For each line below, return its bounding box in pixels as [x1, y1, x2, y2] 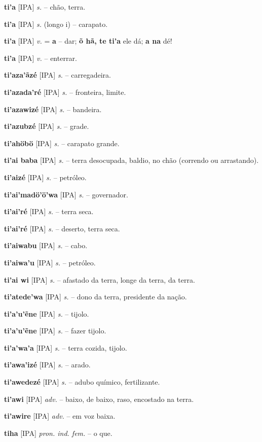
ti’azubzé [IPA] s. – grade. [4, 121, 89, 131]
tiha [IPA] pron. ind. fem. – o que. [4, 427, 113, 438]
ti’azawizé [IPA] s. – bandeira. [4, 104, 102, 114]
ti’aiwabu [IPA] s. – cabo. [4, 240, 88, 251]
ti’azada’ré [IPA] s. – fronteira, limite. [4, 86, 126, 97]
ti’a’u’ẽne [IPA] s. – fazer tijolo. [4, 325, 106, 336]
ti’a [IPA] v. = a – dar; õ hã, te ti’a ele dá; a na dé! [4, 36, 172, 46]
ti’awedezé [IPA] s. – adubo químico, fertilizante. [4, 377, 160, 387]
